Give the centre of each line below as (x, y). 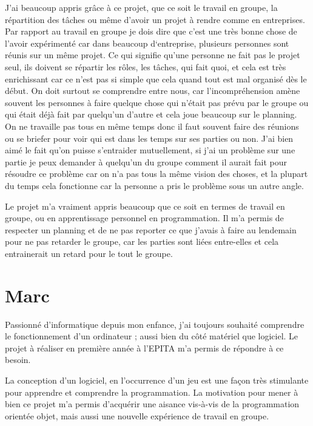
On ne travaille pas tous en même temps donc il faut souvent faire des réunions (152, 126)
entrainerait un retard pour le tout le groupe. (89, 253)
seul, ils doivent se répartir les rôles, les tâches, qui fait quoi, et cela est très (146, 66)
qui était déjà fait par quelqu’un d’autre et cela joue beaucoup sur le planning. (151, 114)
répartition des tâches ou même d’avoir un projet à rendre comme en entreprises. (155, 19)
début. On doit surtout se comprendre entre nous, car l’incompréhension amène (153, 91)
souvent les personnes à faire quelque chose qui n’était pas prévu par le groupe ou (157, 102)
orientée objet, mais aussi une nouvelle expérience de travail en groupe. (137, 415)
